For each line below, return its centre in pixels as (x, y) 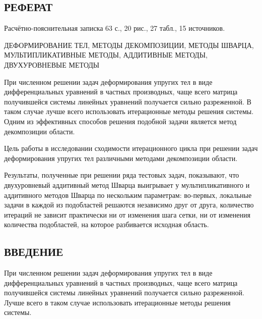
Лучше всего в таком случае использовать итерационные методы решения (117, 302)
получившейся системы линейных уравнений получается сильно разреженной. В (128, 101)
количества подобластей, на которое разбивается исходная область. (107, 224)
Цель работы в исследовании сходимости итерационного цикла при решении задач (131, 148)
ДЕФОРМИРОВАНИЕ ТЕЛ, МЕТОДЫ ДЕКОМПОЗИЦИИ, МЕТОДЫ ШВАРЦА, (129, 45)
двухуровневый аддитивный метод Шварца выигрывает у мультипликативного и (127, 184)
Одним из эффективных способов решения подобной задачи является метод (120, 121)
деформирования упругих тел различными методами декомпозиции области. (121, 158)
